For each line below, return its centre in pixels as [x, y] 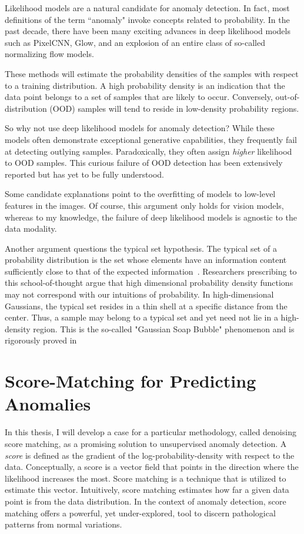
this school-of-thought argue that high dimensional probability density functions [149, 283]
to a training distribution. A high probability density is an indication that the [145, 85]
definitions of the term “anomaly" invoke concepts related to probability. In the [147, 19]
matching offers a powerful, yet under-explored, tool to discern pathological [140, 513]
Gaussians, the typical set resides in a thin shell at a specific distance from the [146, 306]
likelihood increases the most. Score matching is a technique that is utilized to [146, 478]
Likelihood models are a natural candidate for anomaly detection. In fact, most [147, 8]
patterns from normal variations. [64, 524]
